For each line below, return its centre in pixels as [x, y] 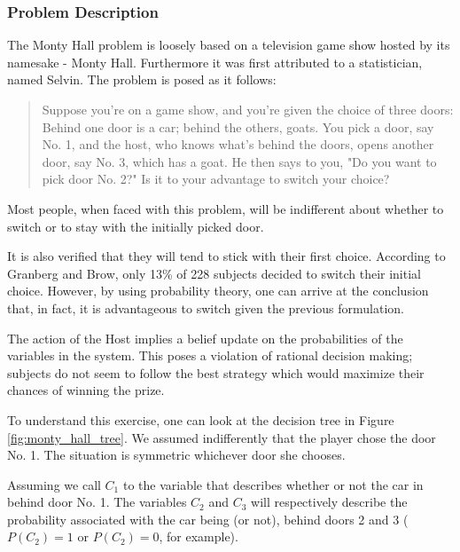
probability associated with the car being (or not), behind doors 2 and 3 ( [208, 519]
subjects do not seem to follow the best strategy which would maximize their [216, 372]
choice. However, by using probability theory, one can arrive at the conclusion [218, 291]
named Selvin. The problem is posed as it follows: [142, 79]
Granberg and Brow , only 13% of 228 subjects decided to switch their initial [214, 273]
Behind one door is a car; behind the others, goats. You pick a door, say [238, 126]
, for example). [199, 536]
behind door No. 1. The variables [97, 502]
